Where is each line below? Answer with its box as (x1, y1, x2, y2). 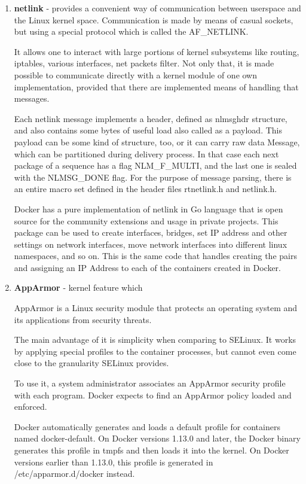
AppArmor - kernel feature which (14, 281, 143, 294)
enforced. (14, 400, 47, 413)
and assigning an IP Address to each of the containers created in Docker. (14, 261, 281, 273)
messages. (14, 92, 50, 105)
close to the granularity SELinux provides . (14, 357, 169, 369)
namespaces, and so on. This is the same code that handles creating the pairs (14, 249, 297, 262)
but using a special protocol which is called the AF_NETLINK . (14, 25, 249, 38)
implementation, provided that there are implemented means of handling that (14, 80, 299, 93)
